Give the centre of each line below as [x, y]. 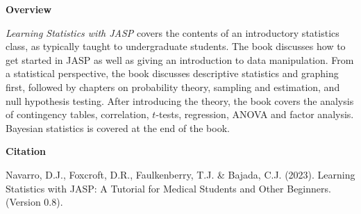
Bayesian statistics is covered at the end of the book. [118, 127]
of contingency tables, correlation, [77, 114]
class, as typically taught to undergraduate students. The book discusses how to [176, 46]
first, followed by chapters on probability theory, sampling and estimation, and [173, 87]
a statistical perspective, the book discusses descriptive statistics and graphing [172, 73]
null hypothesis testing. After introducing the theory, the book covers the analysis [180, 100]
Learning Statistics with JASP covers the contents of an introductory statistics [173, 32]
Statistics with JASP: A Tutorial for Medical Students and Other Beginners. [168, 188]
